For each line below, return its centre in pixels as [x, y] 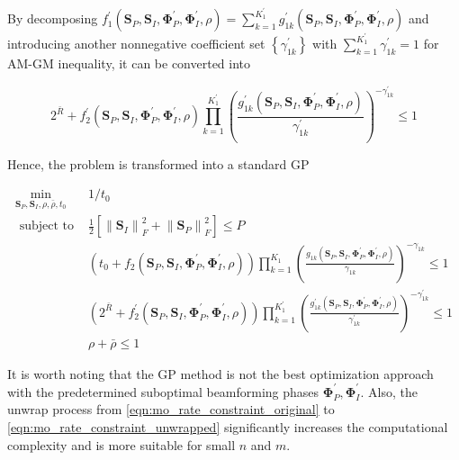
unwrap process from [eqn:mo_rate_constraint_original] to [171, 409]
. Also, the [389, 391]
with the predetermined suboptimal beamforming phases [163, 391]
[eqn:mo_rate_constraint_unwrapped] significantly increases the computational [228, 427]
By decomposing [53, 18]
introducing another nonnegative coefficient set [136, 44]
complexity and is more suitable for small [121, 444]
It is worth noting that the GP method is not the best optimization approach [220, 373]
